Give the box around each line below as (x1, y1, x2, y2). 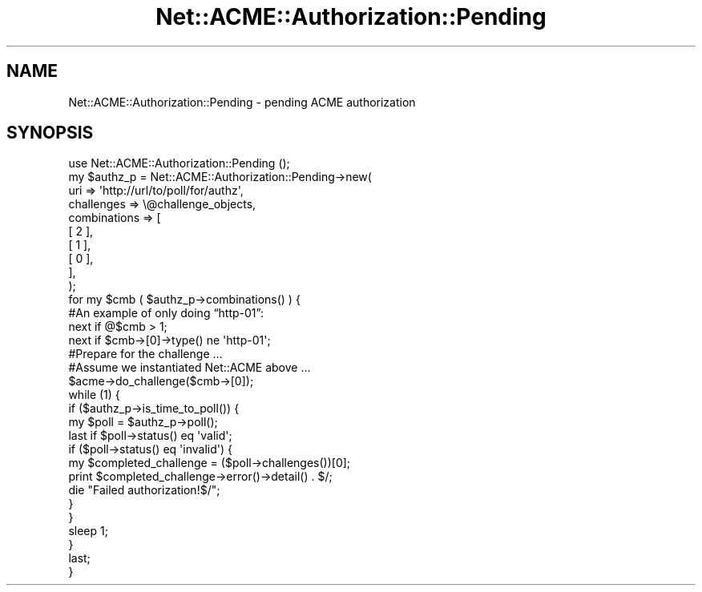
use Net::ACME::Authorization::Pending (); (68, 156, 290, 171)
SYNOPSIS (6, 123, 94, 143)
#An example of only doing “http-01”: (68, 306, 264, 320)
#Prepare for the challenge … (68, 347, 223, 361)
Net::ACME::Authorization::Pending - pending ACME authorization (68, 95, 416, 109)
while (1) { (68, 388, 120, 402)
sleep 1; (68, 524, 108, 538)
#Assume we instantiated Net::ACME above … (68, 360, 311, 375)
